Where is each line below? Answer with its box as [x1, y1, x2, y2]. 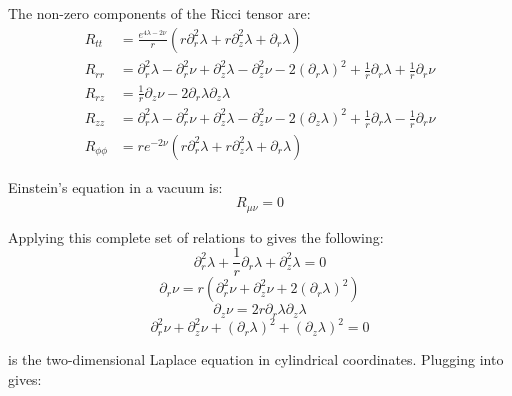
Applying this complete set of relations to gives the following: [8, 226, 384, 247]
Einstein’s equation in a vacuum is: [8, 176, 223, 197]
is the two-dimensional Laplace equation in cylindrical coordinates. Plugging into [8, 349, 504, 370]
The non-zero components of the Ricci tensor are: [8, 3, 311, 23]
